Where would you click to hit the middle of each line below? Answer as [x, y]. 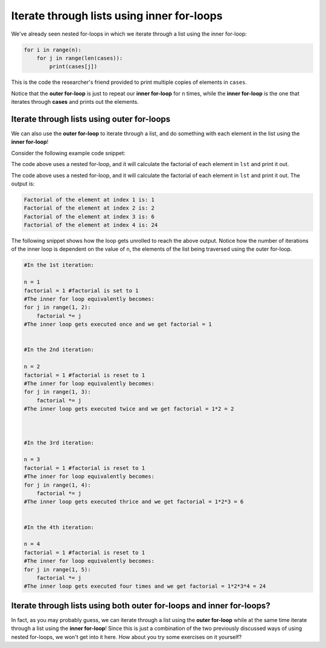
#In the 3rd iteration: [59, 443]
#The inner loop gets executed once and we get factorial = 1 [118, 324]
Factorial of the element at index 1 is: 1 [89, 200]
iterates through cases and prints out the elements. [75, 102]
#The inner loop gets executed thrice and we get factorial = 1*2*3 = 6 [134, 502]
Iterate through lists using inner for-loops [117, 16]
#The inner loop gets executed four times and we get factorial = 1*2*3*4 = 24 [145, 586]
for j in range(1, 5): [57, 569]
